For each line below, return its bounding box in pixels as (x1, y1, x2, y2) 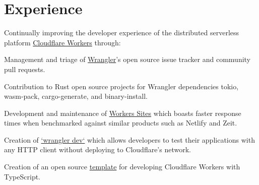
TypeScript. (4, 171, 41, 181)
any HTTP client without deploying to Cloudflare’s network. (4, 144, 191, 155)
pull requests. (4, 64, 45, 74)
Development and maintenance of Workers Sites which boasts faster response (4, 107, 241, 118)
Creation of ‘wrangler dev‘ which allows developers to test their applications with (4, 134, 255, 145)
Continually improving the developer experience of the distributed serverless (4, 27, 239, 38)
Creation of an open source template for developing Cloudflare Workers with (4, 161, 240, 172)
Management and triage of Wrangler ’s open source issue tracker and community (4, 54, 251, 65)
